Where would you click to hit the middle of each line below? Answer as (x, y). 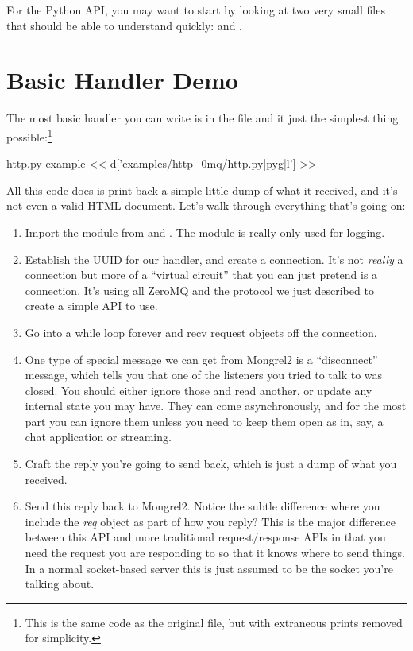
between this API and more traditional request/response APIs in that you (205, 537)
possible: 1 (29, 135)
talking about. (60, 584)
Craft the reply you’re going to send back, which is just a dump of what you (211, 464)
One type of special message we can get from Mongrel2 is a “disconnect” (201, 359)
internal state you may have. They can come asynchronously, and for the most (216, 406)
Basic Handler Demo (122, 80)
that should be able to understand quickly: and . (124, 25)
